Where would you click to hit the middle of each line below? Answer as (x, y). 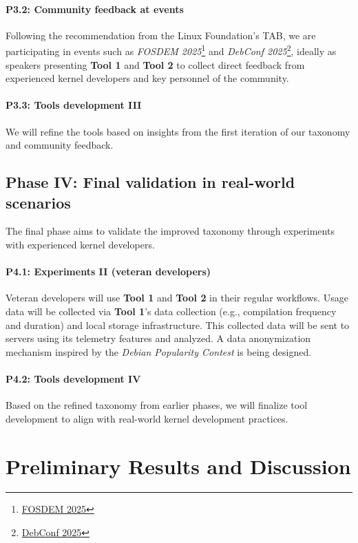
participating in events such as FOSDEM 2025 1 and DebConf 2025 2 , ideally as (171, 50)
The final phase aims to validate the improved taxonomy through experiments (170, 231)
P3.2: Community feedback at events (95, 9)
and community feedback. (60, 145)
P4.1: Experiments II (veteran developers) (108, 271)
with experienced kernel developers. (80, 244)
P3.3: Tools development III (74, 105)
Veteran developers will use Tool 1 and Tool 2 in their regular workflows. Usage (177, 298)
